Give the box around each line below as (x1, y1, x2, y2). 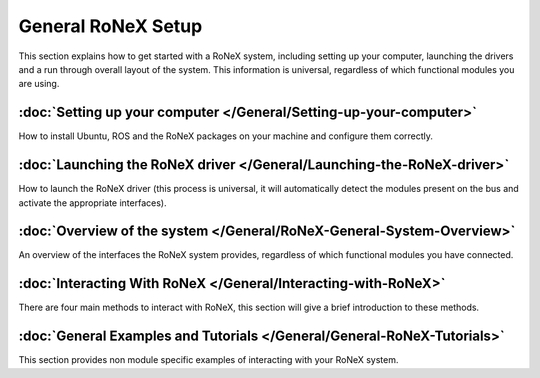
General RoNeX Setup (18, 15, 203, 37)
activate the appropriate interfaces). (18, 196, 167, 209)
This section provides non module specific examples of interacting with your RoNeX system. (18, 354, 399, 366)
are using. (18, 78, 60, 90)
